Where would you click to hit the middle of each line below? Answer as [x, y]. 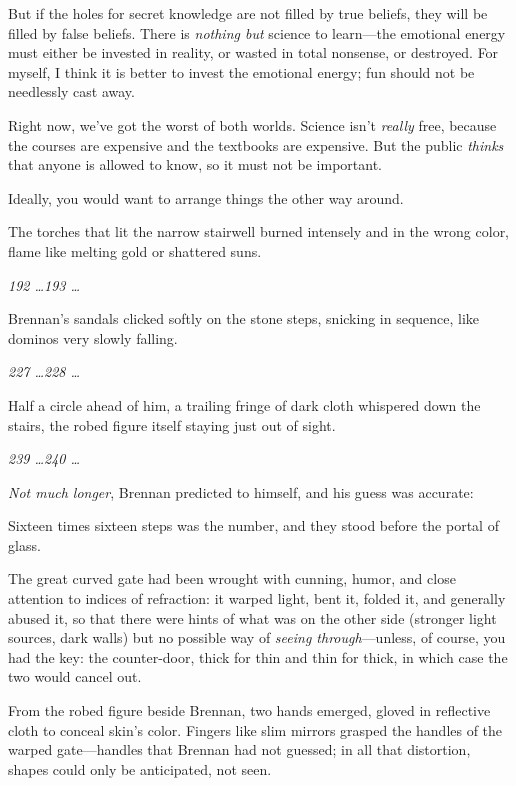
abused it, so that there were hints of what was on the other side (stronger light [252, 617]
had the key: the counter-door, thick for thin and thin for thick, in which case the [258, 656]
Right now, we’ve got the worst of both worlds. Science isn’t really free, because [252, 124]
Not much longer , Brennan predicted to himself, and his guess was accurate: [241, 491]
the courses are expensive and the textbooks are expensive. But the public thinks [256, 144]
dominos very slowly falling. [93, 337]
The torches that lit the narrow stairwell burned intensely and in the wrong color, [259, 231]
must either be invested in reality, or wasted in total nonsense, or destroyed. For [253, 52]
